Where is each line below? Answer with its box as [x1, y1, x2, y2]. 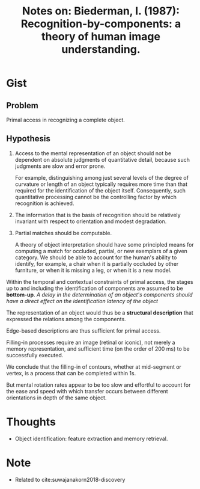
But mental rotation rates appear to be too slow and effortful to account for [6, 381, 191, 389]
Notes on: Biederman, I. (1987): [22, 4, 180, 18]
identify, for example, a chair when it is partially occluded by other [14, 260, 179, 267]
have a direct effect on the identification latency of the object [6, 297, 158, 304]
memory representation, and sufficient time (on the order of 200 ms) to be [6, 345, 190, 352]
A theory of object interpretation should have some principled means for [14, 241, 194, 248]
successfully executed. [6, 351, 64, 358]
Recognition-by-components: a [20, 17, 181, 31]
